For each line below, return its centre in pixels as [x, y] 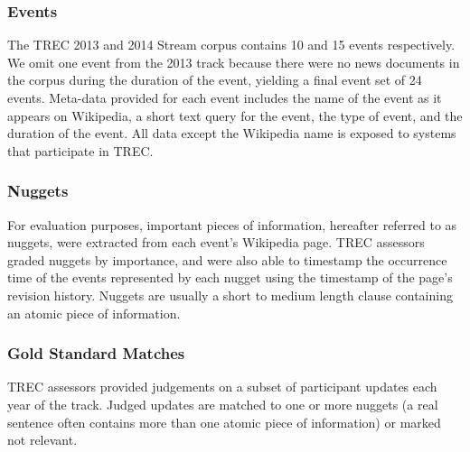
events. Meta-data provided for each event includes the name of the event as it [225, 97]
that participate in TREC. [80, 150]
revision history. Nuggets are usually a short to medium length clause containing [230, 295]
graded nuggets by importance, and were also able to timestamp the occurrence [227, 259]
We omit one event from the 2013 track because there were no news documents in [234, 62]
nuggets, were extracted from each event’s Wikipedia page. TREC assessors [216, 242]
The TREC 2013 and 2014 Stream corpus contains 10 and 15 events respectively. [231, 45]
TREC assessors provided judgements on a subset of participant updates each [222, 387]
